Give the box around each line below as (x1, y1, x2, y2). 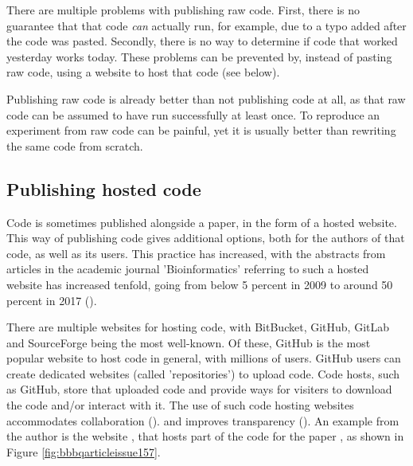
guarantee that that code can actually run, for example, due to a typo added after (6, 17, 407, 33)
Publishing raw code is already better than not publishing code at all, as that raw (6, 90, 406, 107)
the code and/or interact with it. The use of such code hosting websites (6, 397, 354, 413)
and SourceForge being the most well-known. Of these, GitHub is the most (6, 334, 371, 350)
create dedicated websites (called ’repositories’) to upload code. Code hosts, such (6, 365, 400, 382)
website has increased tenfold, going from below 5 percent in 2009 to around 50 (6, 276, 393, 292)
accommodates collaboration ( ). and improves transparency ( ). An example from (6, 412, 399, 429)
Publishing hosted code (6, 176, 201, 201)
